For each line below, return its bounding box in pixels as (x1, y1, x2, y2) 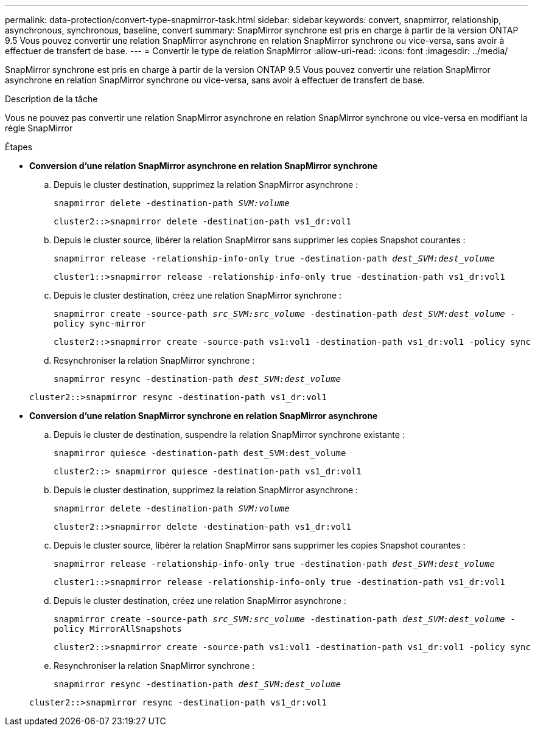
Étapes (5, 142, 33, 152)
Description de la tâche (5, 94, 98, 104)
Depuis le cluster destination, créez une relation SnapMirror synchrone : (54, 290, 342, 300)
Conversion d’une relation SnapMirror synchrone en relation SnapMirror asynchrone (29, 411, 378, 421)
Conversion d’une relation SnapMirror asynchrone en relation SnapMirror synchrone (29, 161, 378, 171)
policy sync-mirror (54, 319, 146, 328)
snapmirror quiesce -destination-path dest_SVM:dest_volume (54, 448, 346, 458)
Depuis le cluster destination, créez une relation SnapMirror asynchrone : (54, 595, 346, 606)
